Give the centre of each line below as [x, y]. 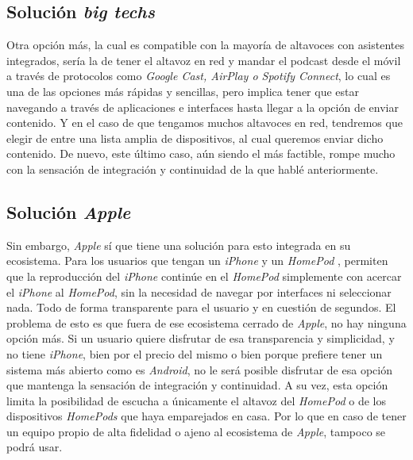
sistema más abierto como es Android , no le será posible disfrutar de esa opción [199, 369]
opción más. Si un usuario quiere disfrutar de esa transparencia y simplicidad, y [201, 338]
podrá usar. [35, 447]
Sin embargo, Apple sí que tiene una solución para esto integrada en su [179, 245]
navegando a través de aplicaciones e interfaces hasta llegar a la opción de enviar [203, 107]
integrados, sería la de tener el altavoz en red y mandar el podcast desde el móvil [204, 60]
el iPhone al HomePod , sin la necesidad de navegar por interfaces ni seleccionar [199, 291]
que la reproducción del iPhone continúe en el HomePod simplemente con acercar [204, 276]
